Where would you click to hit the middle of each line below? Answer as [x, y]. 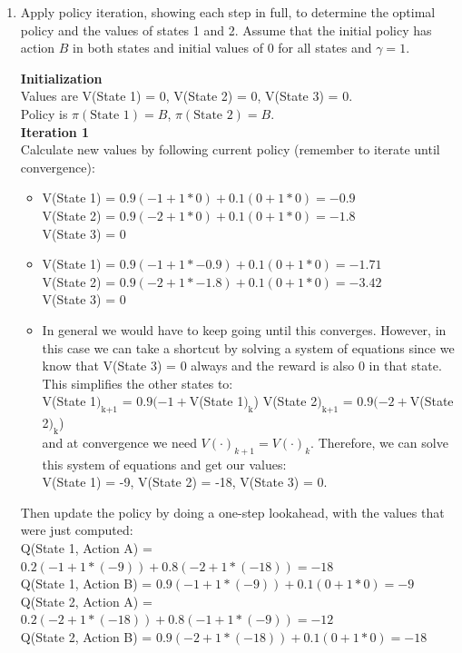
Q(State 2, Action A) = [86, 601]
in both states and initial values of [168, 48]
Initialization [61, 78]
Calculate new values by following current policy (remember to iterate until [230, 149]
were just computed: [77, 530]
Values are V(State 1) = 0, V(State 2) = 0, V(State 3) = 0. [187, 96]
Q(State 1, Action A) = [86, 548]
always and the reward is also [273, 366]
